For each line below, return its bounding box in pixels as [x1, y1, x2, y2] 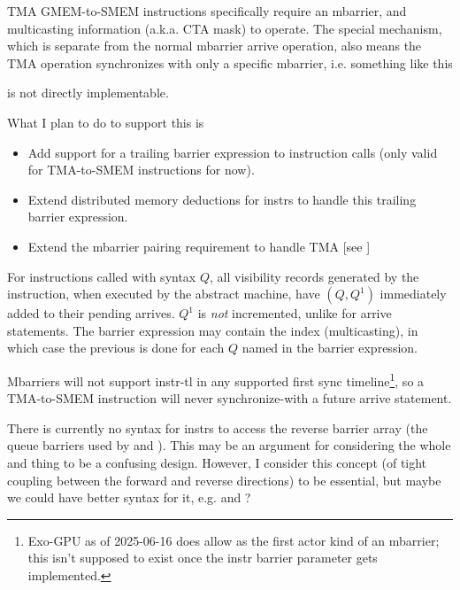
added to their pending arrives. [7, 304, 175, 322]
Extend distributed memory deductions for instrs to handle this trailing [27, 190, 417, 208]
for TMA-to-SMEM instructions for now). [27, 160, 255, 179]
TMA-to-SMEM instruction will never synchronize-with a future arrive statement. [7, 389, 452, 408]
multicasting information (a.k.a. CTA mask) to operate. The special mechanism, [7, 19, 442, 37]
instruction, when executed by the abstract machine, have [7, 284, 320, 303]
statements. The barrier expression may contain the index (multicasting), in [7, 321, 418, 339]
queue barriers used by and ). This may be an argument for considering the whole [7, 436, 451, 454]
